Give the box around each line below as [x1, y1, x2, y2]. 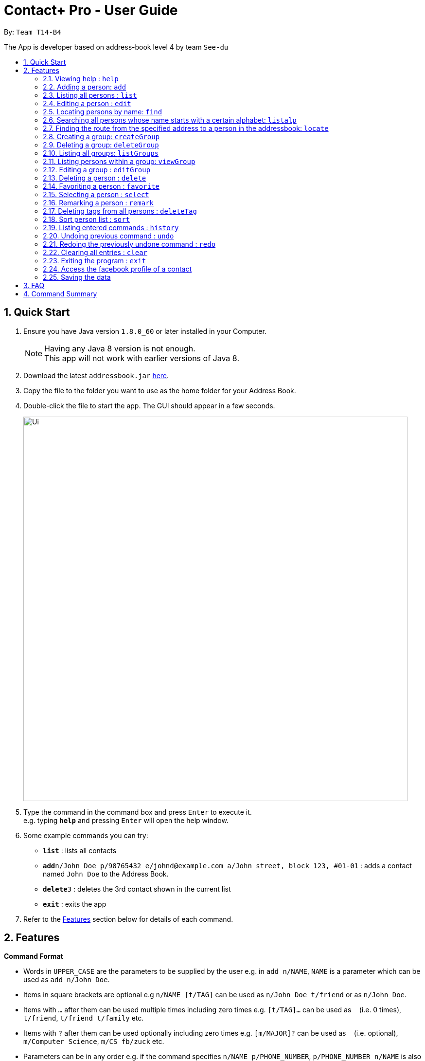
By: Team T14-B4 [4, 27, 61, 36]
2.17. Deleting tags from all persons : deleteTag [43, 206, 197, 215]
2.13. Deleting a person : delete [43, 173, 146, 182]
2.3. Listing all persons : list [43, 91, 137, 99]
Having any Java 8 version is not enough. [44, 343, 195, 353]
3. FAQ [23, 281, 45, 290]
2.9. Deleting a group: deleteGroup [43, 140, 159, 149]
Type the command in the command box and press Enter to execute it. [23, 807, 252, 816]
